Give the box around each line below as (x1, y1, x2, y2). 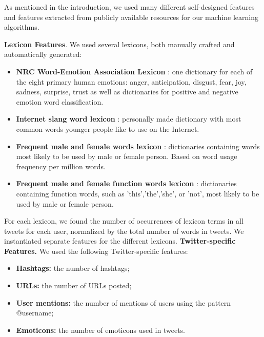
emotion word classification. (16, 96, 104, 107)
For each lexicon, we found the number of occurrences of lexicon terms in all (4, 215, 243, 226)
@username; (16, 307, 54, 318)
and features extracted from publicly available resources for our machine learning (4, 11, 259, 22)
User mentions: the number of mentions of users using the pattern (16, 297, 231, 308)
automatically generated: (4, 49, 82, 60)
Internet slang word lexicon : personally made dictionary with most (16, 113, 241, 124)
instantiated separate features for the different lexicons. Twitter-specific (4, 235, 236, 246)
